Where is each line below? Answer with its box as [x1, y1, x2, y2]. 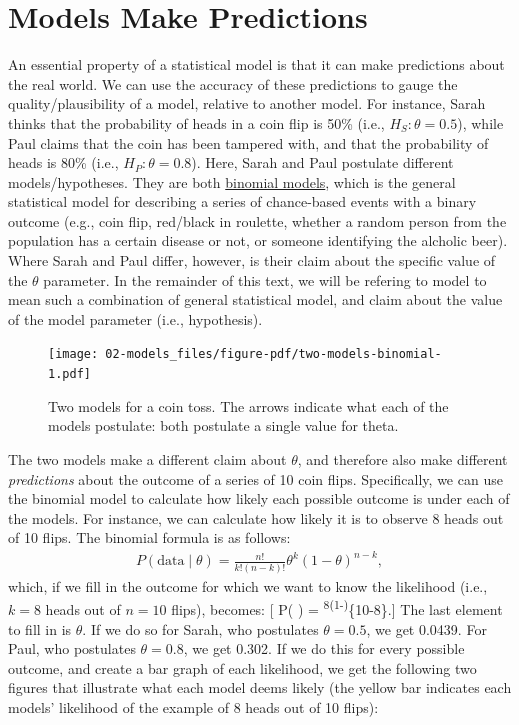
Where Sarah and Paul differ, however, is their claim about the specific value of [8, 250, 496, 271]
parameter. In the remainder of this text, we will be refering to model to [43, 269, 487, 290]
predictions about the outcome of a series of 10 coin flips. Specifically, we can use [8, 468, 503, 489]
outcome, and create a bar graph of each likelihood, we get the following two [8, 657, 477, 678]
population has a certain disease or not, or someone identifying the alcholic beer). [8, 230, 508, 251]
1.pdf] [48, 367, 91, 382]
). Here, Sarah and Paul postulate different [191, 152, 454, 173]
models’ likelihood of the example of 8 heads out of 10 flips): [8, 696, 379, 717]
